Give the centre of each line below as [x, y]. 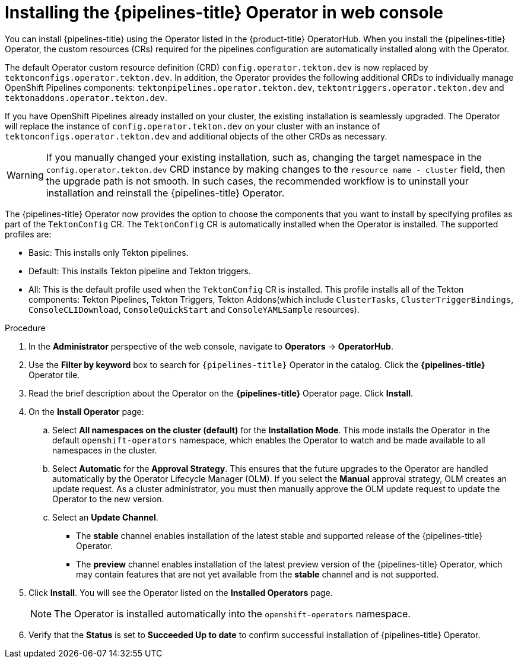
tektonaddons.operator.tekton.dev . [86, 97]
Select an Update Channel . [105, 517]
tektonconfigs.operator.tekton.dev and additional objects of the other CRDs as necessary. [196, 136]
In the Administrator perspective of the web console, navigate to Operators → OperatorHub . [211, 346]
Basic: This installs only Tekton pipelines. [109, 252]
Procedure [25, 328]
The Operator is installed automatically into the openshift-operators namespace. [232, 613]
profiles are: [28, 234]
